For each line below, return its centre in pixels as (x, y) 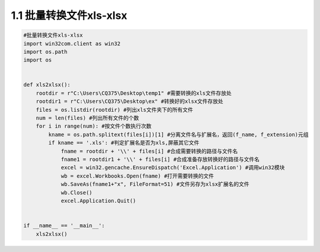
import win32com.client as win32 (72, 43)
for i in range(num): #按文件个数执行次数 (94, 126)
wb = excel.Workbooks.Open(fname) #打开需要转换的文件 (137, 176)
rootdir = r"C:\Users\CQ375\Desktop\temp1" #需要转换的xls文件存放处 (134, 93)
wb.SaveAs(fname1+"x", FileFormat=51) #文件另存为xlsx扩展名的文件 (155, 184)
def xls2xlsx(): (47, 85)
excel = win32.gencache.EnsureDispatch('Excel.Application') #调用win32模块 (173, 168)
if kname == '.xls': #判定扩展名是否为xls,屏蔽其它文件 (124, 143)
